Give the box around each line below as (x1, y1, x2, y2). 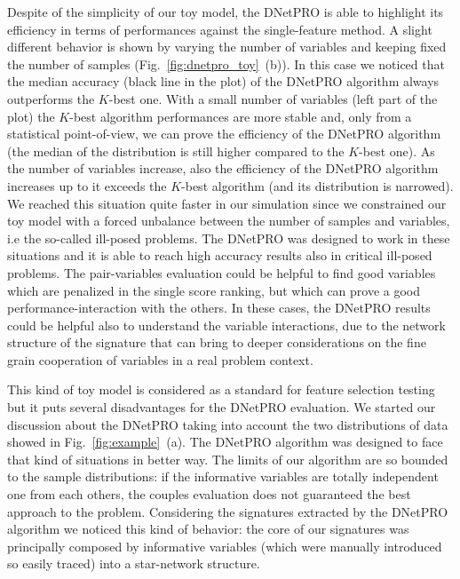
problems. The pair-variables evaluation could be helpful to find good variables (7, 263, 436, 282)
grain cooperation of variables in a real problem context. (7, 350, 313, 369)
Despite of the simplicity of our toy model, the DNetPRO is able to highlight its (7, 3, 444, 20)
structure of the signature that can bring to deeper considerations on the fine (7, 333, 426, 352)
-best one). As (359, 141, 435, 160)
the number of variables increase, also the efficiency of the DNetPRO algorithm (7, 159, 439, 178)
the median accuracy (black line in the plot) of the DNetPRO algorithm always (7, 72, 440, 91)
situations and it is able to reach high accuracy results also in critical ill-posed (7, 246, 432, 265)
